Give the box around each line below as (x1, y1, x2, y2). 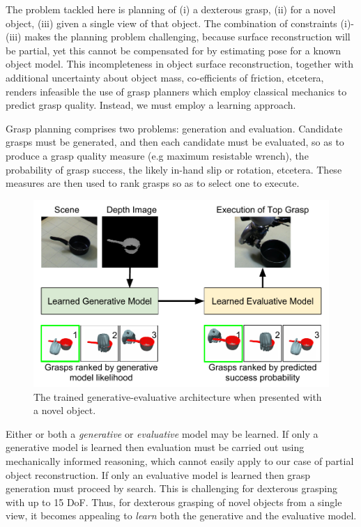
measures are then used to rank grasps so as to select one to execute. (6, 176, 300, 190)
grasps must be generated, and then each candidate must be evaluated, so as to (6, 135, 344, 149)
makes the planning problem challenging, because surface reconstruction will (24, 29, 351, 44)
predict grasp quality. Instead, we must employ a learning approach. (6, 98, 296, 112)
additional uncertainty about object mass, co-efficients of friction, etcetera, (6, 70, 324, 84)
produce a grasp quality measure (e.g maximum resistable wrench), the (6, 148, 309, 162)
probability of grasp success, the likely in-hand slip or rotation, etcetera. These (6, 162, 342, 176)
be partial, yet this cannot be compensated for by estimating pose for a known (6, 43, 341, 57)
